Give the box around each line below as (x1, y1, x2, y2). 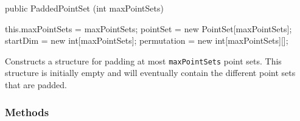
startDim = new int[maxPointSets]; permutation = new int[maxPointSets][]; (5, 34, 288, 47)
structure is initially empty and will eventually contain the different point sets (5, 66, 296, 79)
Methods (5, 104, 49, 119)
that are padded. (5, 78, 67, 91)
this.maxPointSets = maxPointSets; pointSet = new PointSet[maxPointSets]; (5, 22, 292, 35)
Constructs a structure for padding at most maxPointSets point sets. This (5, 54, 282, 67)
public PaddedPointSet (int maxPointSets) (5, 2, 164, 14)
